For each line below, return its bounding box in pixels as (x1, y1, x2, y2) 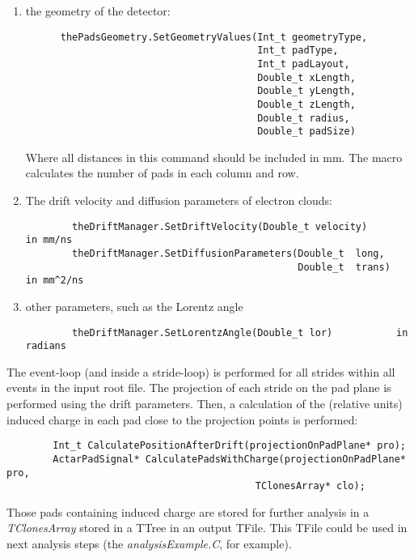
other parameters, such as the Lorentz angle (25, 297, 243, 314)
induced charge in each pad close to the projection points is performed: (6, 411, 358, 428)
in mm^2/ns (25, 275, 84, 287)
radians (25, 340, 66, 352)
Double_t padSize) (257, 126, 356, 138)
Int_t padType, (257, 45, 339, 57)
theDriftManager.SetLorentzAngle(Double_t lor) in (72, 326, 408, 339)
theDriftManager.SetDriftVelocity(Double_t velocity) (72, 220, 368, 232)
